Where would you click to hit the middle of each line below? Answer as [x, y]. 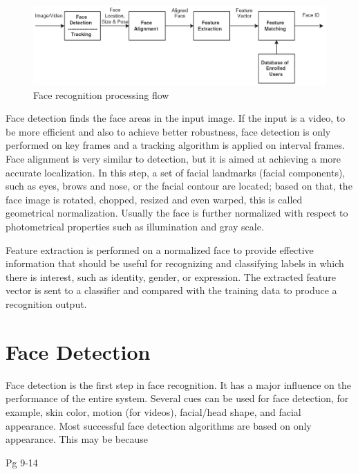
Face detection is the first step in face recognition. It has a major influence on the [178, 384]
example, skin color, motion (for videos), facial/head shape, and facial [153, 411]
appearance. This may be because [77, 439]
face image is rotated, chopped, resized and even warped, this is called [154, 199]
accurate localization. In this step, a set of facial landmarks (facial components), [176, 172]
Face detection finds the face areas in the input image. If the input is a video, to [176, 118]
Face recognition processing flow [101, 94]
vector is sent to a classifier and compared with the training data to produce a [171, 290]
